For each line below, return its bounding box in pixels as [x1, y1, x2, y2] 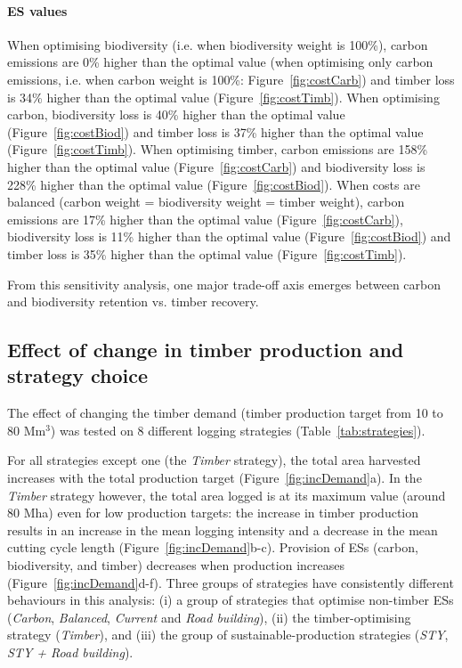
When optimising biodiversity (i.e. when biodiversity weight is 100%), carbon [7, 35, 428, 53]
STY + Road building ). [7, 643, 134, 662]
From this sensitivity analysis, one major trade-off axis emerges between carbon [7, 274, 442, 293]
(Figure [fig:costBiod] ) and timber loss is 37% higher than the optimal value [7, 122, 424, 141]
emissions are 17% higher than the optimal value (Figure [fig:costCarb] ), [7, 209, 403, 228]
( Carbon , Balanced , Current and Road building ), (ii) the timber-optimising [7, 607, 411, 626]
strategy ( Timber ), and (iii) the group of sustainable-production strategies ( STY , [7, 625, 449, 644]
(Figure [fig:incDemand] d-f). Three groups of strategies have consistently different [7, 573, 454, 591]
